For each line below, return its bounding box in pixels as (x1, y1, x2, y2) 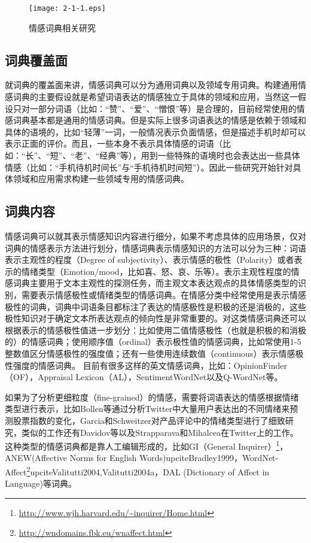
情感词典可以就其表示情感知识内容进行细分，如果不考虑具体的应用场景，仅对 (5, 230, 306, 242)
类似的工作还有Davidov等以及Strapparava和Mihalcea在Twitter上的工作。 (21, 426, 298, 438)
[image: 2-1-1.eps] (29, 4, 106, 13)
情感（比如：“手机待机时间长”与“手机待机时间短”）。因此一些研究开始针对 (5, 160, 293, 173)
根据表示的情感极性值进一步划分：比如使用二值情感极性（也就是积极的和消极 (5, 323, 306, 336)
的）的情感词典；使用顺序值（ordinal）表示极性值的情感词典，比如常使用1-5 (5, 335, 301, 348)
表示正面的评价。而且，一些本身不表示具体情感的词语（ (5, 137, 222, 150)
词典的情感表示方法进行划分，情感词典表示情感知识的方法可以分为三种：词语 (5, 241, 306, 254)
